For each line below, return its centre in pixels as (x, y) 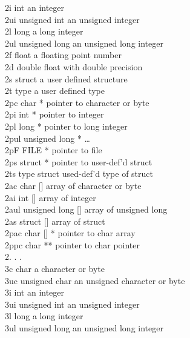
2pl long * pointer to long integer (66, 126)
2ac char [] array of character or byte (73, 185)
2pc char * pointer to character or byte (77, 102)
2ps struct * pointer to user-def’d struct (79, 161)
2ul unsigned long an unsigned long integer (84, 43)
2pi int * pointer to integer (54, 114)
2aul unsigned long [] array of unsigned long (86, 209)
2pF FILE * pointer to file (54, 150)
